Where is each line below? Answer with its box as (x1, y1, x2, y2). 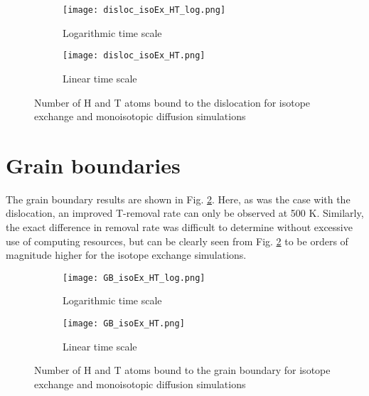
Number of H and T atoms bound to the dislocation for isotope (34, 95, 311, 109)
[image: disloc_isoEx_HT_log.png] (63, 5, 226, 15)
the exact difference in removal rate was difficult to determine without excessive (6, 220, 353, 234)
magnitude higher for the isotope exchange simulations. (6, 247, 247, 262)
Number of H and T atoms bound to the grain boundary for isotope (34, 363, 331, 378)
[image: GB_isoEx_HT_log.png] (63, 272, 205, 283)
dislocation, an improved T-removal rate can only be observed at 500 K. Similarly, (6, 205, 364, 220)
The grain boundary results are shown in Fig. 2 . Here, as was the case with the (6, 191, 351, 206)
